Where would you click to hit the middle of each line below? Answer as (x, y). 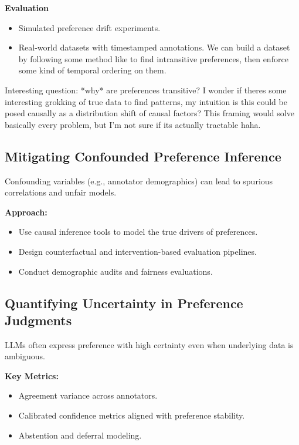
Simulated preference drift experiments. (89, 27)
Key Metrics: (32, 375)
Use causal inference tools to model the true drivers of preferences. (138, 232)
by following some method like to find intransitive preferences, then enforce (153, 58)
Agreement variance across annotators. (88, 395)
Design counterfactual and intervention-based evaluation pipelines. (137, 251)
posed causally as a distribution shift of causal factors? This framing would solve (149, 113)
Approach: (26, 212)
